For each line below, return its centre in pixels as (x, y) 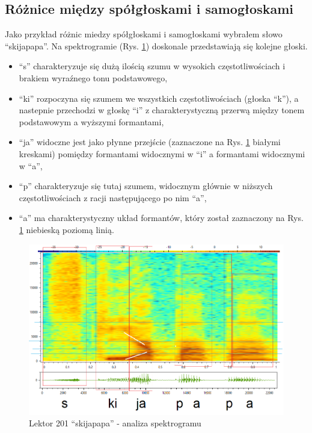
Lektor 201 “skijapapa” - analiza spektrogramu (115, 423)
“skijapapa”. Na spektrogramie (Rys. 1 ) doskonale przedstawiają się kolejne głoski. (156, 45)
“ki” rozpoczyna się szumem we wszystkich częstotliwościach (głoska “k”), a (159, 98)
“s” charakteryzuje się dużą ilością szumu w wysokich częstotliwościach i (152, 66)
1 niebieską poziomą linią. (66, 229)
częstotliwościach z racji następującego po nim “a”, (113, 197)
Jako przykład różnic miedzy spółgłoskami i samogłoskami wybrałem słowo (144, 34)
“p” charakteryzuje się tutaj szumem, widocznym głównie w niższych (146, 186)
